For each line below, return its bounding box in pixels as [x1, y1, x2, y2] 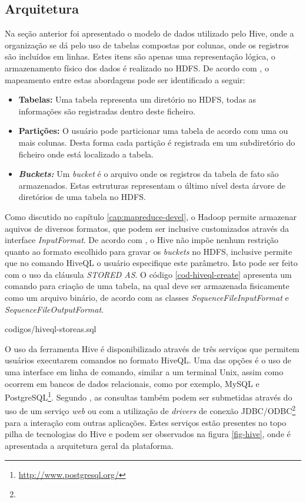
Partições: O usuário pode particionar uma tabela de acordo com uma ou [18, 124, 288, 137]
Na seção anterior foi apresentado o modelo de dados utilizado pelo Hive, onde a [5, 27, 294, 40]
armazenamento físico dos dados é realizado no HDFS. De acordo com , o [5, 61, 269, 74]
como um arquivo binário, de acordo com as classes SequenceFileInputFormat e [5, 291, 289, 304]
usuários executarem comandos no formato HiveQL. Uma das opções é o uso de [5, 354, 291, 366]
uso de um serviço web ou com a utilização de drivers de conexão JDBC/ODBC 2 [5, 403, 296, 417]
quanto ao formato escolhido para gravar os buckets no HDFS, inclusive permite [5, 245, 292, 257]
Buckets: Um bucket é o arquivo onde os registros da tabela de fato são [18, 168, 279, 180]
